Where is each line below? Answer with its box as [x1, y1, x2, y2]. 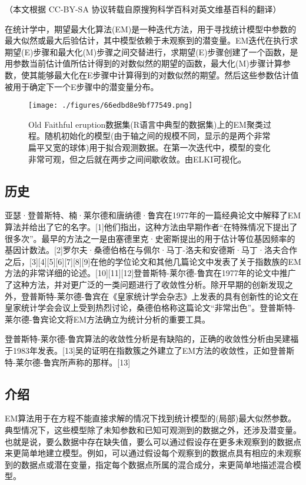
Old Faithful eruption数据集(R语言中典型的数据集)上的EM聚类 [28, 118, 263, 130]
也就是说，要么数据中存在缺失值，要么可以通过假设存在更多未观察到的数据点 [5, 435, 301, 447]
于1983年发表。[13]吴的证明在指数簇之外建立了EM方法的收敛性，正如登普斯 [5, 344, 295, 356]
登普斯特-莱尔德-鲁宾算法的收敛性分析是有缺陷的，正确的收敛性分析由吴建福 [5, 333, 299, 345]
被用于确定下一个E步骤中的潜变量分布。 [5, 80, 159, 92]
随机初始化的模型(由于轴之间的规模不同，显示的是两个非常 [44, 129, 271, 142]
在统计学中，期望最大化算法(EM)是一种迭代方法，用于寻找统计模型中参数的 [5, 22, 297, 35]
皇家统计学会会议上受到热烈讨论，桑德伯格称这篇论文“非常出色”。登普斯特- [5, 301, 295, 314]
